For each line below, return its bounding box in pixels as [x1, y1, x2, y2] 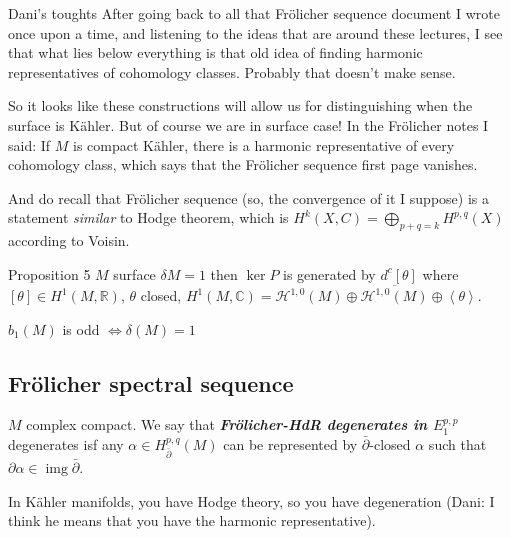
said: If [8, 134, 51, 155]
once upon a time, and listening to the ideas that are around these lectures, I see [8, 22, 503, 43]
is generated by [283, 263, 376, 284]
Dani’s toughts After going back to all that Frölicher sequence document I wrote [8, 3, 500, 23]
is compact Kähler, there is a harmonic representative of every [73, 134, 455, 155]
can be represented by [223, 434, 358, 455]
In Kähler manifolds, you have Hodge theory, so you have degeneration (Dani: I [8, 490, 495, 511]
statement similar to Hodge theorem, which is [8, 207, 289, 228]
